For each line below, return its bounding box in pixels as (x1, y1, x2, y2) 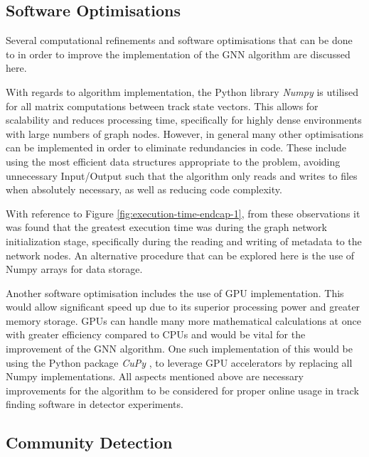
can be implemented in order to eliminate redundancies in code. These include (6, 140, 346, 155)
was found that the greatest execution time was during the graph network (6, 220, 327, 235)
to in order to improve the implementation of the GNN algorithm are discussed (6, 46, 351, 61)
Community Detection (6, 431, 173, 453)
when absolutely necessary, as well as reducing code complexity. (6, 182, 282, 197)
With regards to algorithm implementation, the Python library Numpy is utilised (6, 84, 358, 99)
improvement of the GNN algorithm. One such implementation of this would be (6, 341, 353, 356)
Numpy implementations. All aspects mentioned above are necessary (6, 369, 304, 384)
